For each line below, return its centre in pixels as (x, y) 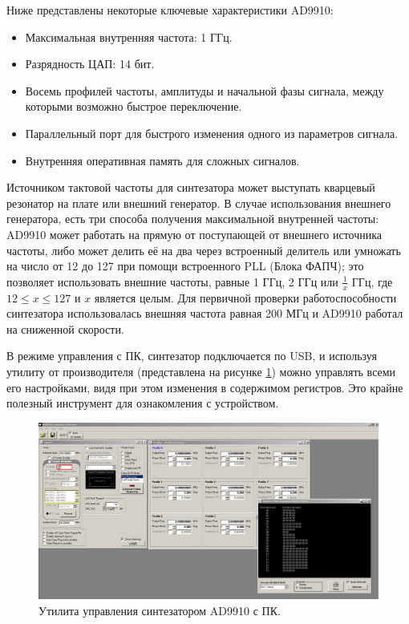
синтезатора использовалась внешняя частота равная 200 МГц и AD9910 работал (205, 313)
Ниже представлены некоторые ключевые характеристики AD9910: (170, 10)
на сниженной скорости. (65, 328)
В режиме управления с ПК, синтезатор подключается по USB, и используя (192, 356)
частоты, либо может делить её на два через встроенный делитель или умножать (204, 250)
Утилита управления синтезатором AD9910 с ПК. (160, 610)
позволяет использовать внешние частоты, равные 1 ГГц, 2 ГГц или (172, 281)
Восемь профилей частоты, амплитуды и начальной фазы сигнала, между (204, 90)
